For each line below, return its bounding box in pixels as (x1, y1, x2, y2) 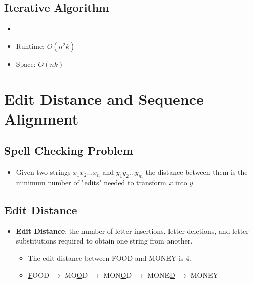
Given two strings (16, 167, 71, 177)
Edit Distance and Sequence (4, 88, 204, 109)
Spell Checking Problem (4, 143, 133, 158)
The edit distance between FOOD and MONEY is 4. (28, 252, 191, 263)
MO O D (64, 269, 88, 280)
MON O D (103, 269, 132, 280)
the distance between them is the (145, 167, 248, 177)
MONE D (147, 269, 175, 280)
